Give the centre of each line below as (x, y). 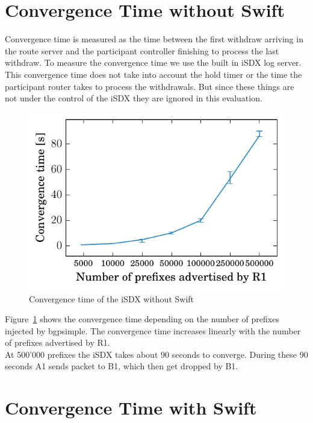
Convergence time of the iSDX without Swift (112, 298)
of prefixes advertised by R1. (57, 342)
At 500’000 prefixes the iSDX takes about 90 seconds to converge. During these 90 (156, 354)
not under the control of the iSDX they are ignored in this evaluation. (134, 98)
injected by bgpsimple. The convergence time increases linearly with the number (153, 330)
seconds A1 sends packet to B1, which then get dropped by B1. (122, 366)
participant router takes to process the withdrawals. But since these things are (150, 86)
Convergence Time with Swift (131, 408)
